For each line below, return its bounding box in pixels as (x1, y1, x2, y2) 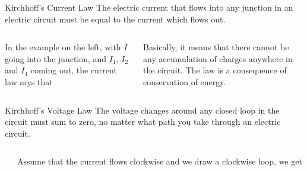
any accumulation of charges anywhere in (143, 52, 293, 64)
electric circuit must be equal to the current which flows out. (5, 12, 226, 25)
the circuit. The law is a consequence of (143, 64, 287, 76)
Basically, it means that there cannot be (143, 41, 289, 53)
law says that (5, 75, 53, 88)
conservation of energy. (143, 75, 226, 88)
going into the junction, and (5, 52, 107, 64)
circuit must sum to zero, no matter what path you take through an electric (5, 115, 281, 128)
